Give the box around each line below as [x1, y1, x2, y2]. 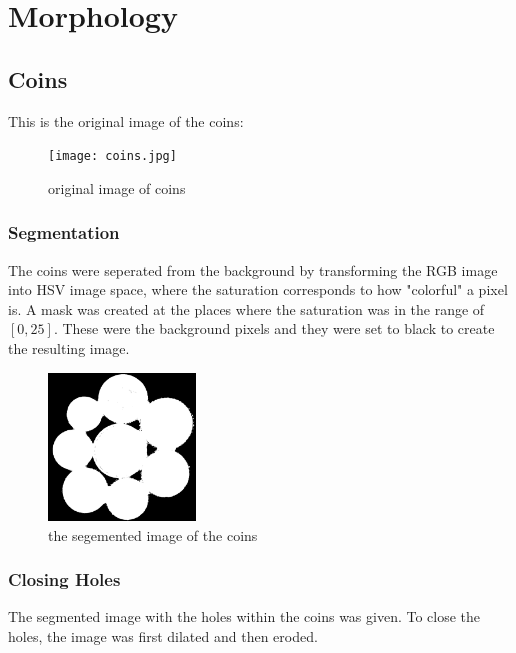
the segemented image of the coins [48, 524, 258, 545]
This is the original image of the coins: [8, 110, 244, 131]
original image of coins [48, 177, 186, 198]
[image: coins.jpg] [48, 149, 177, 164]
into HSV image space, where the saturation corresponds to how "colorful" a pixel [8, 279, 508, 300]
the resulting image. [8, 338, 130, 359]
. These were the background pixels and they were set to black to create [53, 318, 495, 339]
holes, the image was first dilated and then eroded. [8, 626, 318, 646]
